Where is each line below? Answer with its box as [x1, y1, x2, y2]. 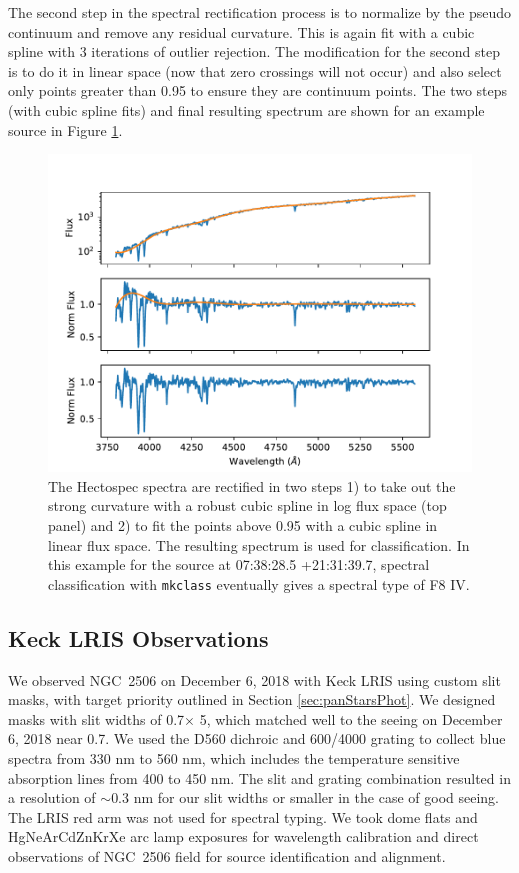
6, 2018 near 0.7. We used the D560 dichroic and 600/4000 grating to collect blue [8, 728, 506, 749]
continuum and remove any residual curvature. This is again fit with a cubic [8, 21, 475, 42]
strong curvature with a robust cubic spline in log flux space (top [48, 495, 447, 516]
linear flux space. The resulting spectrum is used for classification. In [48, 534, 470, 555]
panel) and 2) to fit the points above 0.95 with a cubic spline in [48, 514, 438, 535]
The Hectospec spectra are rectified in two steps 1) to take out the [48, 475, 456, 496]
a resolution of [8, 787, 96, 808]
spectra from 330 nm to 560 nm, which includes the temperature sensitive [8, 747, 460, 768]
